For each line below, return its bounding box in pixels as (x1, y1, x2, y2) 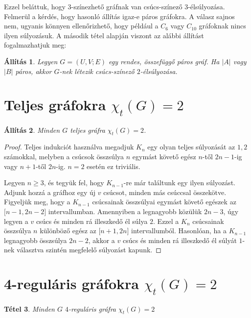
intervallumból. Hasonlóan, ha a (131, 225, 227, 236)
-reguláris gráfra (68, 303, 116, 314)
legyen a (4, 216, 28, 226)
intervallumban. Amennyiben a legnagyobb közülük (48, 206, 202, 217)
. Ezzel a (153, 216, 179, 226)
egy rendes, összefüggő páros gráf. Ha (109, 56, 220, 66)
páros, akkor (15, 66, 52, 76)
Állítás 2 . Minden (4, 124, 60, 135)
